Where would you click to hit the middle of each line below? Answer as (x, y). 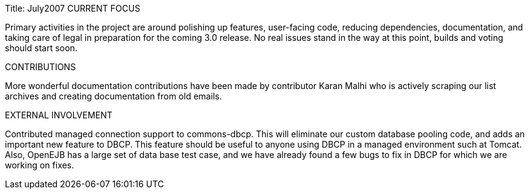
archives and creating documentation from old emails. (113, 96)
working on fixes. (40, 165)
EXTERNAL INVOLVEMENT (59, 115)
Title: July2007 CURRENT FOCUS (73, 8)
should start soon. (41, 48)
